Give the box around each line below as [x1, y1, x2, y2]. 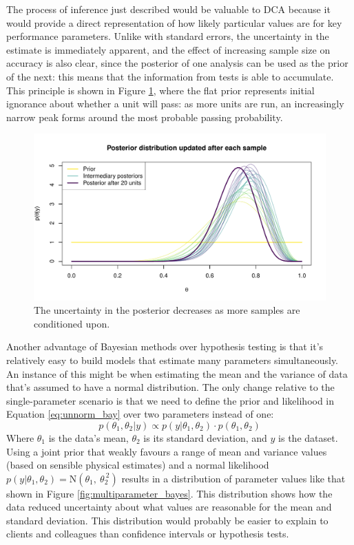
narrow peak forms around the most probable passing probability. [6, 109, 283, 124]
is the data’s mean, [48, 430, 129, 445]
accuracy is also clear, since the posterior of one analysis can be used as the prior [6, 56, 348, 70]
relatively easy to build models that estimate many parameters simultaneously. [6, 352, 339, 367]
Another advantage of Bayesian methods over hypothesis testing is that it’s [6, 339, 324, 354]
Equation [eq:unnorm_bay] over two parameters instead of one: [6, 407, 274, 421]
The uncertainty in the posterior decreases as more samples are [34, 303, 300, 317]
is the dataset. [278, 430, 338, 445]
